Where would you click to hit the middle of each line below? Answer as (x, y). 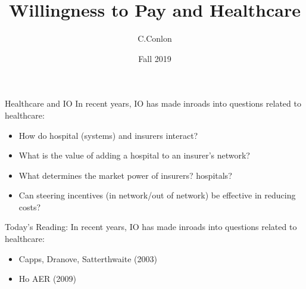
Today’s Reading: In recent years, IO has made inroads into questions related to (151, 227)
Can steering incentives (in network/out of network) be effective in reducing (157, 195)
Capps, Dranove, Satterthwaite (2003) (88, 258)
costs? (30, 206)
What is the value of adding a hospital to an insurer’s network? (134, 155)
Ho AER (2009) (47, 279)
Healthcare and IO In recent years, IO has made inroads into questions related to (153, 103)
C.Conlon (155, 38)
